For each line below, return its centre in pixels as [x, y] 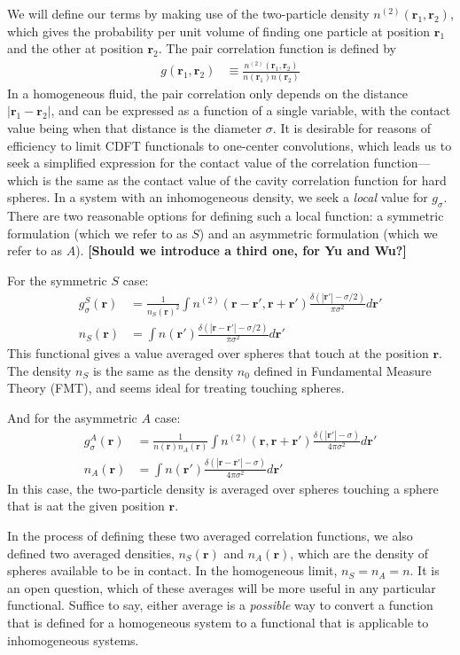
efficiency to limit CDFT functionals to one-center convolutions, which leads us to [230, 145]
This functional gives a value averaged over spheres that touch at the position [218, 353]
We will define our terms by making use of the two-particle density [188, 13]
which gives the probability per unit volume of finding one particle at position [219, 31]
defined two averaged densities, [91, 553]
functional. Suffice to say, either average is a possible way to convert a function [220, 605]
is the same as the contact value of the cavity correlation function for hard [245, 179]
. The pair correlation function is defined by [277, 48]
